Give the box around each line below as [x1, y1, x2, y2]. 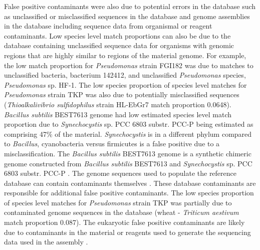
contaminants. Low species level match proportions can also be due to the [4, 30, 231, 41]
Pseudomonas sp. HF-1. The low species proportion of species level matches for [4, 79, 247, 90]
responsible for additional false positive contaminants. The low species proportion [4, 187, 254, 198]
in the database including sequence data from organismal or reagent [4, 21, 212, 31]
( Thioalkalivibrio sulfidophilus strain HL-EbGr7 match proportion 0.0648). [4, 99, 231, 109]
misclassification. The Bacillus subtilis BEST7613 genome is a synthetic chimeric [4, 148, 251, 158]
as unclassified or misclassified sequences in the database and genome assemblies [4, 11, 250, 21]
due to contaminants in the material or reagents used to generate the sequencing [4, 226, 251, 237]
